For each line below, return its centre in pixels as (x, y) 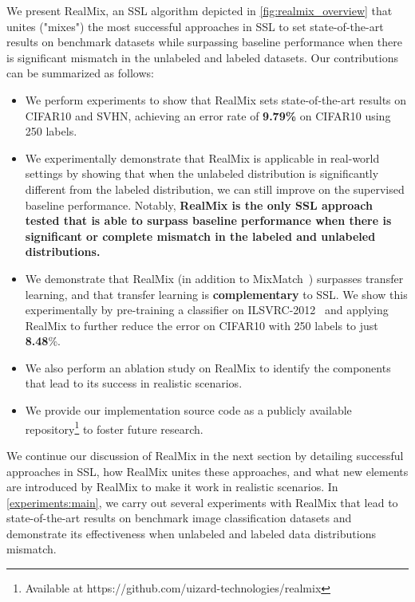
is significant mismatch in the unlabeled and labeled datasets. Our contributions (202, 57)
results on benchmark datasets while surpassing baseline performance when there (204, 42)
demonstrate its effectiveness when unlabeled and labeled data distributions (191, 533)
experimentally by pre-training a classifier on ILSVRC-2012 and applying (207, 310)
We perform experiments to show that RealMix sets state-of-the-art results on (216, 99)
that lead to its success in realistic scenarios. (134, 383)
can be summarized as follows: (80, 73)
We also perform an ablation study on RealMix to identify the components (208, 367)
